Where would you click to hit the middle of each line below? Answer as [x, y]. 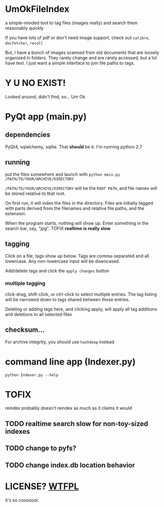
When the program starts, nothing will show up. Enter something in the [77, 223]
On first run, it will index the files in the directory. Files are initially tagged [79, 203]
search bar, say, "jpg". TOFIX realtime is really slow [58, 228]
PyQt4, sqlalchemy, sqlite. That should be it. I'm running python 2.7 [74, 146]
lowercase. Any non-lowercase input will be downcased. [62, 261]
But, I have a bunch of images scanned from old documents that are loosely [82, 52]
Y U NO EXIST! [35, 83]
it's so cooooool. [22, 500]
